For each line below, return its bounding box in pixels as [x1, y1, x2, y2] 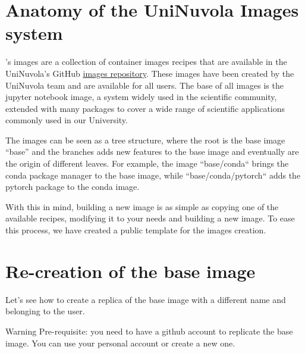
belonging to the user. [5, 305, 85, 317]
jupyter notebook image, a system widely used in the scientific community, [5, 90, 277, 103]
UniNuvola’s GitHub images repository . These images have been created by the [5, 67, 294, 79]
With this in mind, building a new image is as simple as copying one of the [5, 200, 279, 213]
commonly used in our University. [5, 114, 128, 126]
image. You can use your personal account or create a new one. [5, 336, 235, 349]
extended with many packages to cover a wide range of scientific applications [5, 102, 285, 114]
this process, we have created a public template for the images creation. [5, 224, 266, 236]
